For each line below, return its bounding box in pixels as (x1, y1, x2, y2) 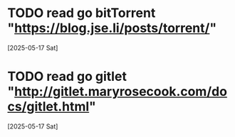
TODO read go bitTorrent (7, 5, 156, 21)
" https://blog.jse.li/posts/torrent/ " (7, 20, 217, 36)
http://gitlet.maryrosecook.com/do (14, 84, 228, 100)
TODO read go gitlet (7, 69, 127, 84)
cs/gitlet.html (7, 99, 90, 115)
